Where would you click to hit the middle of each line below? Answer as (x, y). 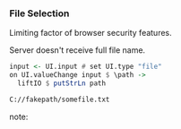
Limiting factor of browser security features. (90, 33)
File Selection (39, 13)
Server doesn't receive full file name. (78, 50)
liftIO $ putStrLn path (61, 83)
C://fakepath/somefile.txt (60, 99)
